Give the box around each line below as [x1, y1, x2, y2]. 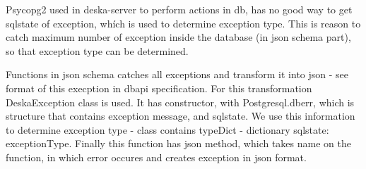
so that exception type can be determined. [6, 43, 189, 58]
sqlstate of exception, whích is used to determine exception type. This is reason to [6, 15, 361, 30]
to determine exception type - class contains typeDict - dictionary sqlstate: [6, 122, 329, 137]
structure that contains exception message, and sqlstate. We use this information [6, 108, 355, 123]
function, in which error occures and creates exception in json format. [6, 149, 307, 164]
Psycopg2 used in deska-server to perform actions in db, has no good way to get [6, 2, 353, 16]
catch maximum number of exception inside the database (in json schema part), [6, 30, 351, 44]
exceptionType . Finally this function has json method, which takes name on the [6, 136, 351, 151]
